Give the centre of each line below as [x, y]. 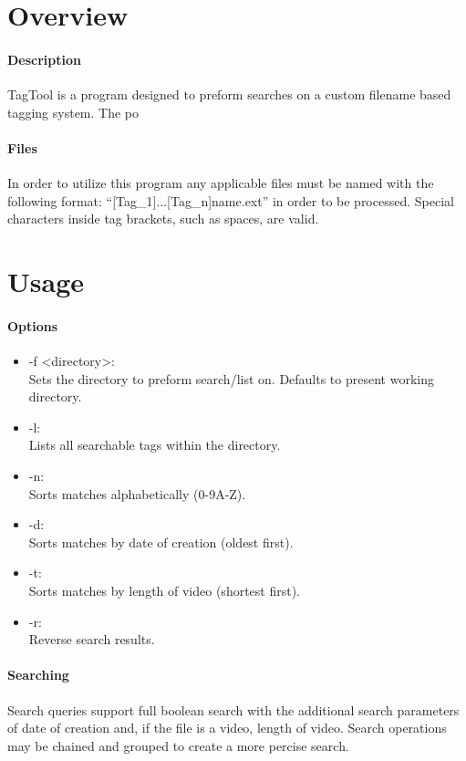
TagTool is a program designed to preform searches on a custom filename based [229, 94]
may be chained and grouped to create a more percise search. [178, 745]
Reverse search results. [92, 639]
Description [45, 59]
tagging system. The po [73, 112]
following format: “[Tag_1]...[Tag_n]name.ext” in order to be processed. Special [231, 200]
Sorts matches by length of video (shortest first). [165, 591]
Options [33, 325]
